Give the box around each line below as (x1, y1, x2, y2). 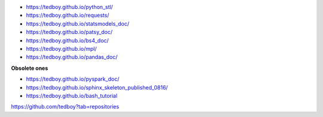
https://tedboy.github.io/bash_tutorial (26, 92, 118, 99)
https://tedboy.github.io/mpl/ (26, 45, 97, 52)
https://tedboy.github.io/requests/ (26, 12, 109, 19)
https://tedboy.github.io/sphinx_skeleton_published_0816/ (26, 84, 168, 91)
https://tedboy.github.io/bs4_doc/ (26, 36, 109, 44)
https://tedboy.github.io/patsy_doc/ (26, 29, 113, 36)
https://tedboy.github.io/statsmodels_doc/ (26, 20, 130, 27)
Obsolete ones (11, 64, 48, 72)
